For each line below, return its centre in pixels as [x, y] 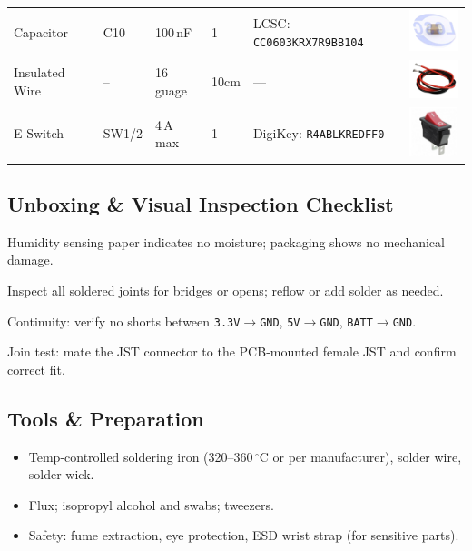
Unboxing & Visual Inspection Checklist [201, 203]
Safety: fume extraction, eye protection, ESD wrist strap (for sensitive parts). [244, 535]
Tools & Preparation [106, 418]
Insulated [39, 71]
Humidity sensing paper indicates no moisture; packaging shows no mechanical [226, 241]
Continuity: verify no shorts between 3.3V [124, 321]
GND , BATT [346, 321]
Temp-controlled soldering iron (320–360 [141, 456]
